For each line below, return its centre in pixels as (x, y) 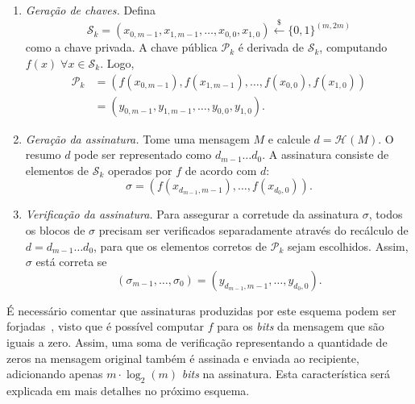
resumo (43, 154)
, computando (353, 47)
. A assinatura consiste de (326, 154)
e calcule (289, 138)
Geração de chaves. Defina (90, 10)
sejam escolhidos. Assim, (348, 246)
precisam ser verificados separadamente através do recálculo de (253, 230)
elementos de (57, 170)
